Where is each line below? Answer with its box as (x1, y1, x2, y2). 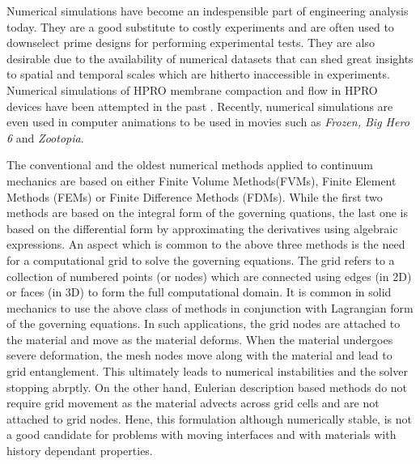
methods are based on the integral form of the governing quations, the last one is (6, 204, 408, 221)
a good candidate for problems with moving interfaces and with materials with (6, 426, 397, 443)
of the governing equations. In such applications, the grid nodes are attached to (6, 315, 401, 332)
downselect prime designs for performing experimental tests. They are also (6, 34, 375, 51)
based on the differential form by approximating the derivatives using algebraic (6, 219, 398, 236)
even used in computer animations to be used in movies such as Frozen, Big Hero (6, 113, 409, 130)
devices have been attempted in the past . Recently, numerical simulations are (6, 97, 393, 114)
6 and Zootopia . (6, 129, 84, 146)
